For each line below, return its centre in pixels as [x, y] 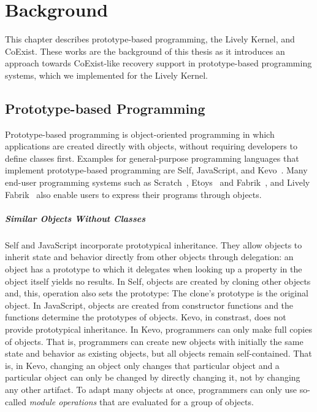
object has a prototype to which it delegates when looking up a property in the [154, 269]
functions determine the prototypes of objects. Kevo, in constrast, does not [146, 317]
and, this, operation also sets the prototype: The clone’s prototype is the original [157, 293]
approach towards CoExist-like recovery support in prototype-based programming [158, 63]
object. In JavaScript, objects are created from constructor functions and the [149, 305]
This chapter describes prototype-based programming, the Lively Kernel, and [150, 39]
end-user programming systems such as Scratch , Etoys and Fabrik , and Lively [158, 182]
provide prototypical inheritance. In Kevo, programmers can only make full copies [158, 329]
